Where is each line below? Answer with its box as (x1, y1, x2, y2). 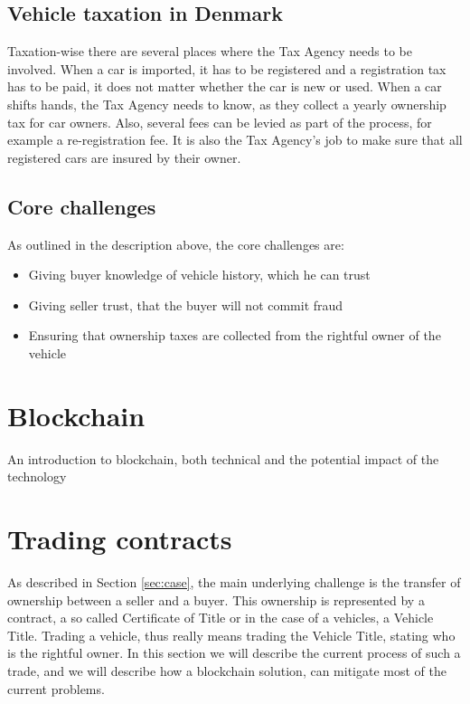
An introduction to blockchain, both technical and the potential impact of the (7, 449, 439, 468)
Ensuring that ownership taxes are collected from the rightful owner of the (28, 326, 441, 345)
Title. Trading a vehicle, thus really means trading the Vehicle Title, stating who (7, 625, 456, 644)
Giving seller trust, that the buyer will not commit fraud (28, 295, 343, 314)
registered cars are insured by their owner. (7, 147, 241, 166)
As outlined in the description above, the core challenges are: (7, 234, 344, 253)
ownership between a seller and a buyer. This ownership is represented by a (7, 590, 425, 609)
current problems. (7, 679, 105, 698)
